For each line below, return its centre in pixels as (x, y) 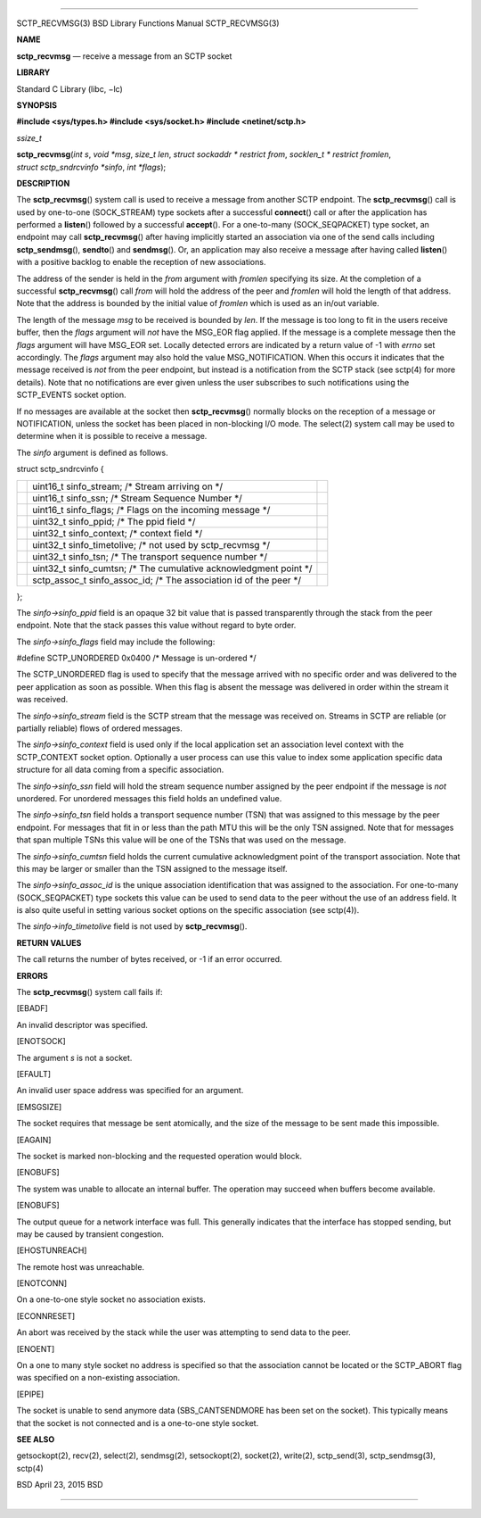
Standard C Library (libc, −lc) (70, 88)
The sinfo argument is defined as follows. (92, 452)
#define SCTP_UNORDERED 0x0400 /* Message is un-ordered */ (136, 658)
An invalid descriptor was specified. (82, 1024)
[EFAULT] (34, 1074)
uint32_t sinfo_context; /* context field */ (118, 533)
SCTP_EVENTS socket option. (71, 395)
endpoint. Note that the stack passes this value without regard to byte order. (156, 626)
